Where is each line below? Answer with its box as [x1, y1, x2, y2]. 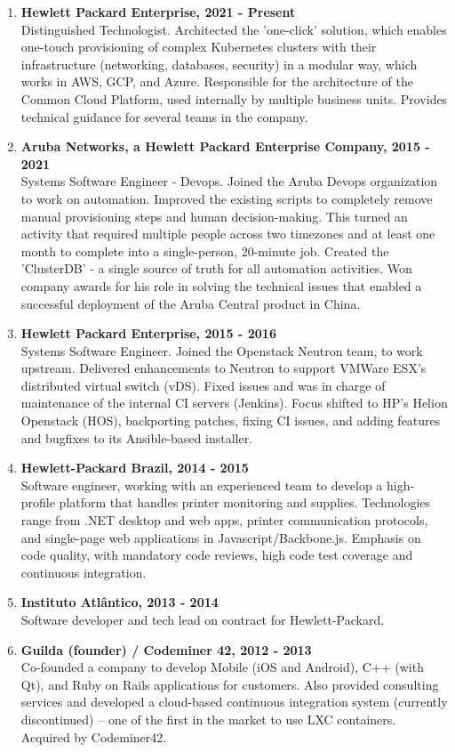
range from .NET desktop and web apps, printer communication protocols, [20, 511, 428, 530]
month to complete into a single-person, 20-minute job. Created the [20, 241, 389, 260]
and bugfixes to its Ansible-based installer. [20, 428, 253, 447]
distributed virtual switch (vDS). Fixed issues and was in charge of [20, 376, 386, 394]
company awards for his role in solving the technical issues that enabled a [20, 276, 422, 295]
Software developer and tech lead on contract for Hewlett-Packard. [20, 610, 385, 628]
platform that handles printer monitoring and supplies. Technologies [59, 493, 431, 512]
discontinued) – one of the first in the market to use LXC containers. [20, 709, 396, 728]
